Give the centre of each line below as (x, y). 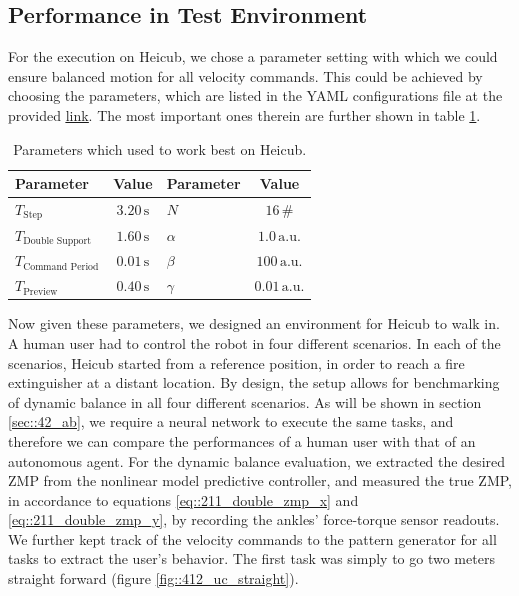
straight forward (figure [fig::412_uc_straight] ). (153, 578)
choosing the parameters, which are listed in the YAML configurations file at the (255, 95)
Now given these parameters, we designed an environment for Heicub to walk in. (254, 323)
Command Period (61, 266)
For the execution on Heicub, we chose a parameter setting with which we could (253, 56)
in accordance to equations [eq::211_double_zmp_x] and (183, 499)
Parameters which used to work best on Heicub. (160, 148)
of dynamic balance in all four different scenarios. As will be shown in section (245, 401)
